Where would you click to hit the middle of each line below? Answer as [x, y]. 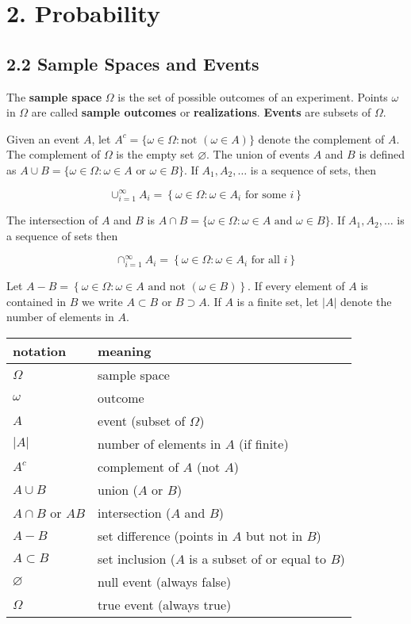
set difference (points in [163, 535]
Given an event [43, 138]
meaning [125, 350]
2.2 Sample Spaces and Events [133, 63]
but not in [274, 535]
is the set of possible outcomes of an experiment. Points [253, 96]
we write [102, 301]
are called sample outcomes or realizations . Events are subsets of [201, 112]
